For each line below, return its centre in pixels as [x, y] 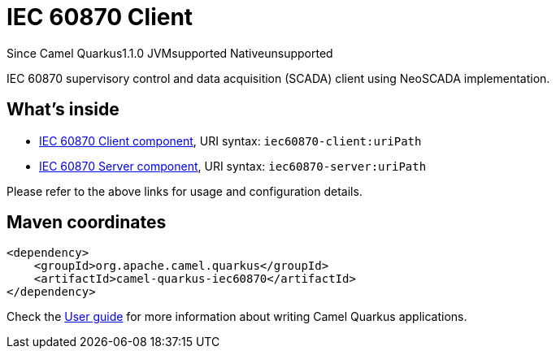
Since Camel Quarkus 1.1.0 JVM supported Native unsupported [170, 53]
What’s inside [63, 110]
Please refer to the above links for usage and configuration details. [185, 191]
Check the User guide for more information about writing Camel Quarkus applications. [237, 317]
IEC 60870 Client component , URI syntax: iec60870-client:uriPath [230, 141]
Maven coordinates [87, 223]
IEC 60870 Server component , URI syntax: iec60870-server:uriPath [233, 166]
